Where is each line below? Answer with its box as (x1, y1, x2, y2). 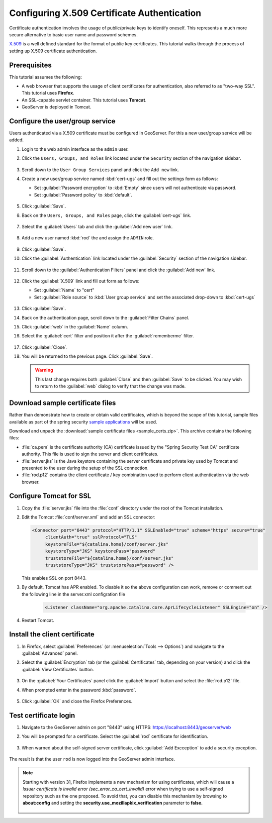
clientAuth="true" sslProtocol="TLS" (45, 534, 137, 540)
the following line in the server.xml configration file (21, 591, 125, 597)
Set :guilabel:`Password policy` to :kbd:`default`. (34, 192, 133, 198)
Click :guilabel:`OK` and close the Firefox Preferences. (21, 698, 133, 704)
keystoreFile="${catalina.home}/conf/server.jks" (45, 541, 169, 547)
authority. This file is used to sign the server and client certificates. (21, 451, 159, 457)
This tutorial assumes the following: (9, 74, 82, 80)
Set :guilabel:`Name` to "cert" (34, 287, 94, 293)
